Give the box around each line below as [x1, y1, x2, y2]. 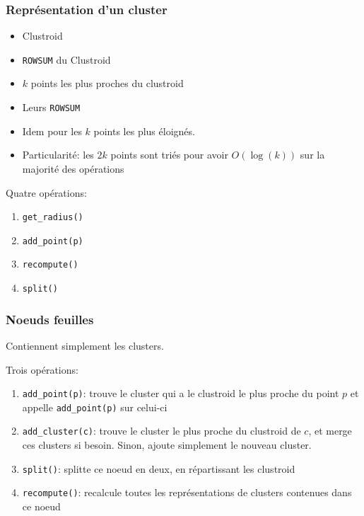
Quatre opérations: [6, 185, 87, 200]
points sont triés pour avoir [110, 147, 228, 162]
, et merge [308, 423, 352, 438]
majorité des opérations [22, 161, 124, 176]
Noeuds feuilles [6, 310, 94, 328]
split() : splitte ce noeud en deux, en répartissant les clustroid [22, 461, 295, 476]
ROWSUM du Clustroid [22, 52, 111, 67]
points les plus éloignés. [93, 123, 195, 138]
